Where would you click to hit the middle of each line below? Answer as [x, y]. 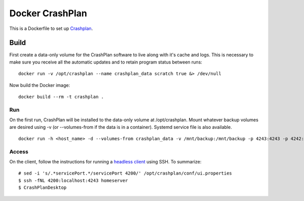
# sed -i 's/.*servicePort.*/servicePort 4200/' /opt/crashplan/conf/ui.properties [125, 173]
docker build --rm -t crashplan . [61, 97]
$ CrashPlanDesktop [43, 188]
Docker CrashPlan [48, 13]
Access [19, 151]
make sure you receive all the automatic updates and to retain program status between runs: [106, 62]
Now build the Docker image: [40, 85]
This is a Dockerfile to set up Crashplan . [51, 28]
